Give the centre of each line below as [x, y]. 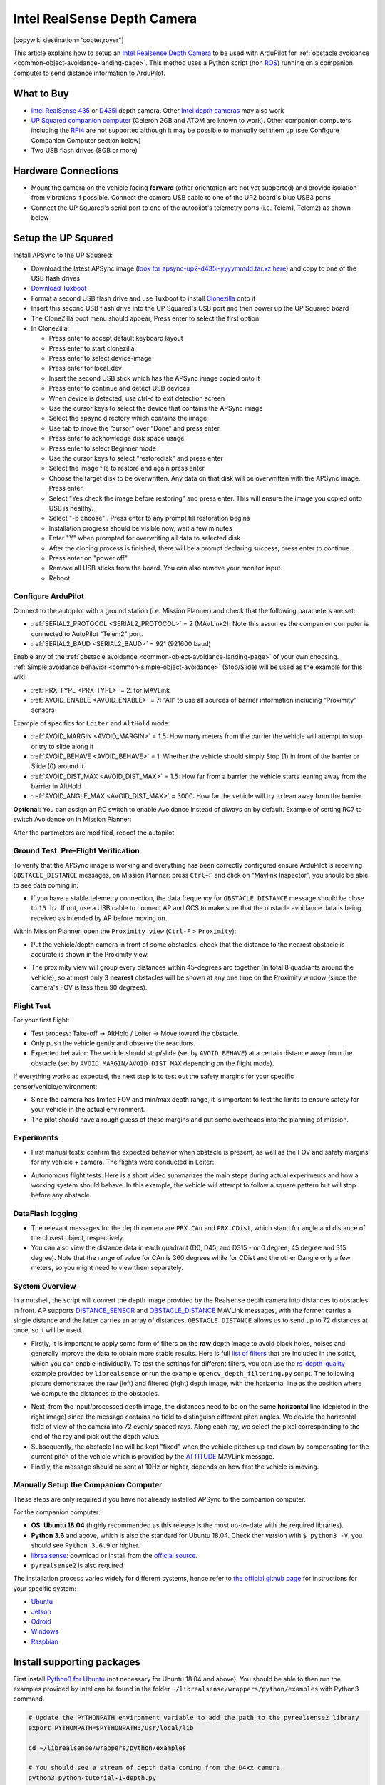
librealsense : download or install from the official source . [114, 1555]
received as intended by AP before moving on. [99, 918]
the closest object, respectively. [78, 1237]
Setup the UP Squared [63, 238]
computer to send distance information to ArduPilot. [89, 73]
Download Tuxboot [59, 288]
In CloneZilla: [50, 328]
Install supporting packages [77, 1662]
